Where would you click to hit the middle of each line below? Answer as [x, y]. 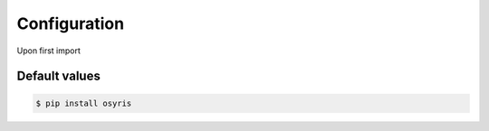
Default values [59, 76]
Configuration [71, 23]
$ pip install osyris [84, 103]
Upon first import [49, 51]
